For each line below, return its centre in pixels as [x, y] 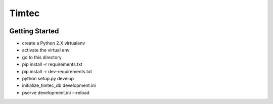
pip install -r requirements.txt [52, 64]
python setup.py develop [48, 79]
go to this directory [42, 57]
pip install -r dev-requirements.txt [57, 71]
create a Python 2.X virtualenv [54, 43]
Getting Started [34, 31]
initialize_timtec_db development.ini [59, 85]
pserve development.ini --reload [56, 92]
